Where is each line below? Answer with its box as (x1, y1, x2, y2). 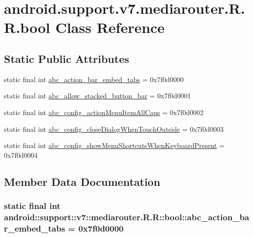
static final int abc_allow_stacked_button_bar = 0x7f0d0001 (4, 90, 191, 101)
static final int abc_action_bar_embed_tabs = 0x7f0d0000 (4, 74, 184, 84)
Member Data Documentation (4, 174, 161, 189)
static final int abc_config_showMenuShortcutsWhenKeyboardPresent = (4, 140, 225, 150)
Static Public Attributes (4, 51, 129, 66)
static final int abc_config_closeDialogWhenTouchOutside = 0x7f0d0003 (4, 123, 224, 134)
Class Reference (55, 17, 165, 37)
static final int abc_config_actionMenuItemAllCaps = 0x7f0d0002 (4, 107, 204, 117)
